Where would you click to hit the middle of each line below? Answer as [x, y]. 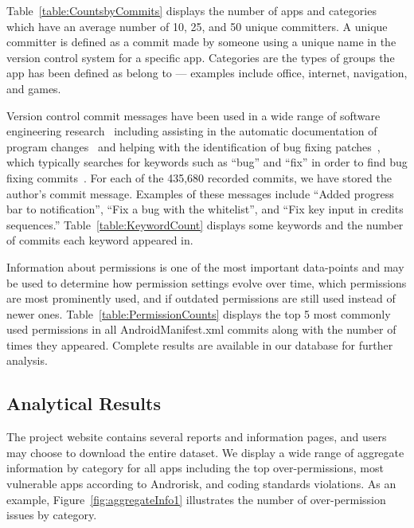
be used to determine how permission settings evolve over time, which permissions [207, 282]
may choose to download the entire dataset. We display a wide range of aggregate [205, 452]
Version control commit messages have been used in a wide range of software [193, 115]
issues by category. [52, 515]
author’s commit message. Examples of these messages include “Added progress [200, 193]
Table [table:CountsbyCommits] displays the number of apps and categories [191, 10]
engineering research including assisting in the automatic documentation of [192, 131]
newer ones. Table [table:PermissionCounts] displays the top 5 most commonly [199, 313]
